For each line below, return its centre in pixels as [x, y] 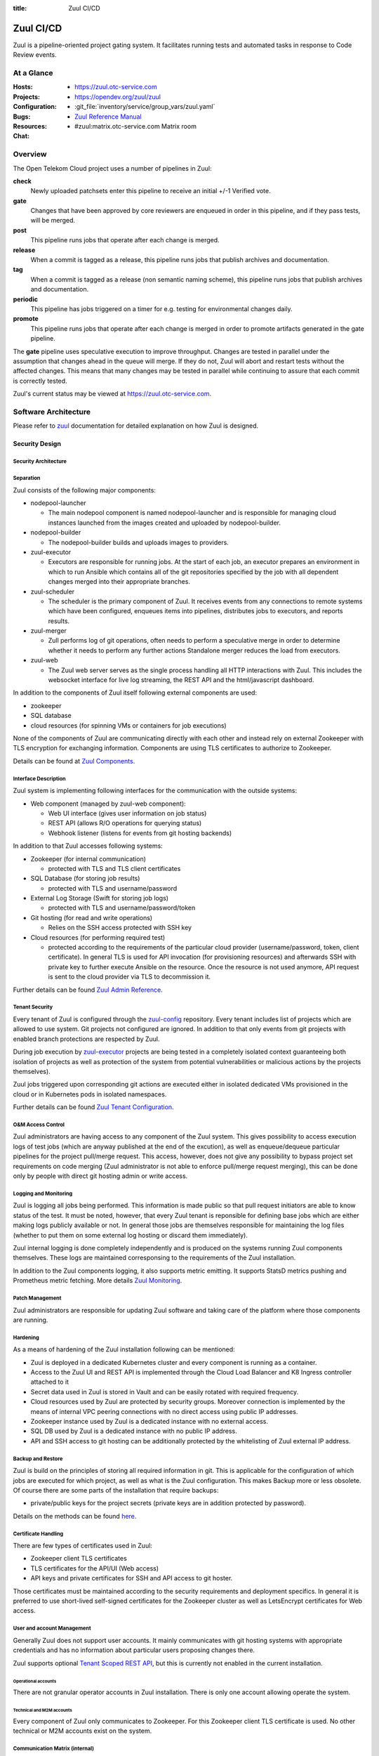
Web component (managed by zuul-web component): [108, 804]
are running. [31, 1320]
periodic [26, 299]
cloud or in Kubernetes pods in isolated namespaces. [90, 1094]
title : [20, 8]
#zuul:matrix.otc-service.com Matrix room [135, 126]
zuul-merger [48, 631]
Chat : [21, 136]
